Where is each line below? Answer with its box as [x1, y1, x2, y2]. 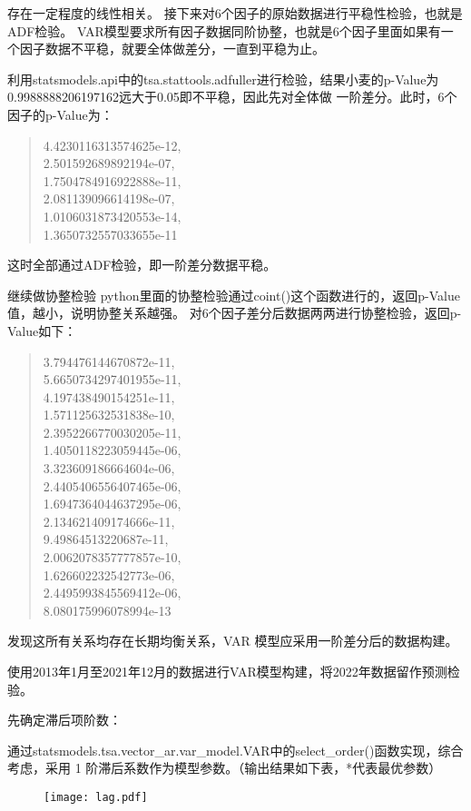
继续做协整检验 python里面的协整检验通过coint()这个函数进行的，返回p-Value [7, 285, 460, 304]
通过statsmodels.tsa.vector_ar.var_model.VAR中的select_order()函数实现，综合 [7, 740, 464, 759]
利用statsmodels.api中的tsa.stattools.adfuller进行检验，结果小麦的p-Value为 [7, 69, 439, 88]
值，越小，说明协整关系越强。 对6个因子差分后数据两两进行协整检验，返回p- [7, 303, 462, 322]
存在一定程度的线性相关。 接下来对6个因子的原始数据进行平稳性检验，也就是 [7, 4, 463, 22]
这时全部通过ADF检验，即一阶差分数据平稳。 [7, 255, 277, 274]
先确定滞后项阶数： [7, 710, 122, 729]
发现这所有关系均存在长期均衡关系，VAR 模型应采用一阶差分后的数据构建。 [7, 631, 458, 650]
